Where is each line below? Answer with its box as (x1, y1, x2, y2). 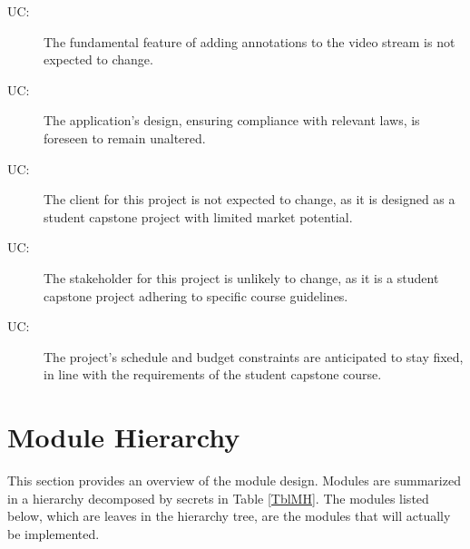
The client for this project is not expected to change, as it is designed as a (44, 190, 455, 209)
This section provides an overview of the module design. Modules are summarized (7, 471, 461, 490)
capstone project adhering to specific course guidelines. (44, 286, 348, 305)
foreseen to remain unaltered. (44, 128, 206, 147)
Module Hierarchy (7, 418, 240, 456)
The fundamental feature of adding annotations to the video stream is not (44, 32, 455, 51)
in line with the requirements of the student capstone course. (44, 365, 382, 384)
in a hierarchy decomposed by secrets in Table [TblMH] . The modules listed (7, 488, 429, 507)
